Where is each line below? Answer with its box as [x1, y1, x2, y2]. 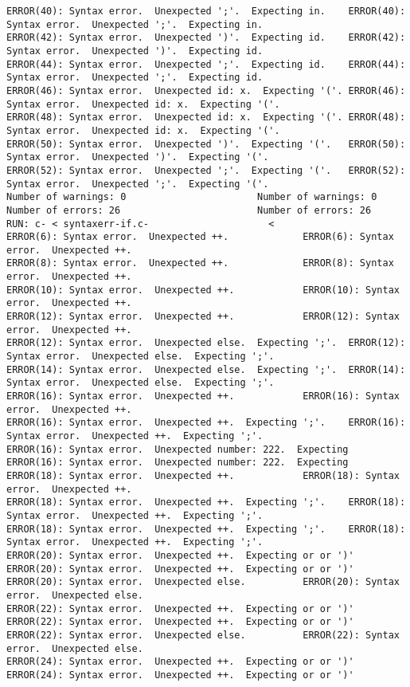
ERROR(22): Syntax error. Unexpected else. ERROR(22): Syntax [6, 629, 400, 641]
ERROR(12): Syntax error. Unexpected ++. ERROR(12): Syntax [6, 311, 400, 323]
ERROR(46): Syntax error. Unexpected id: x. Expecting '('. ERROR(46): [6, 84, 406, 96]
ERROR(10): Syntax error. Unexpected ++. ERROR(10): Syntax [6, 284, 400, 296]
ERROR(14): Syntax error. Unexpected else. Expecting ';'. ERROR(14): [6, 363, 406, 375]
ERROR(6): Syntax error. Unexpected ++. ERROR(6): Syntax [6, 231, 394, 243]
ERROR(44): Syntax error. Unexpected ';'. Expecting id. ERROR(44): [6, 58, 406, 70]
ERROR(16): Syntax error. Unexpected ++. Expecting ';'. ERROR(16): [6, 417, 406, 429]
